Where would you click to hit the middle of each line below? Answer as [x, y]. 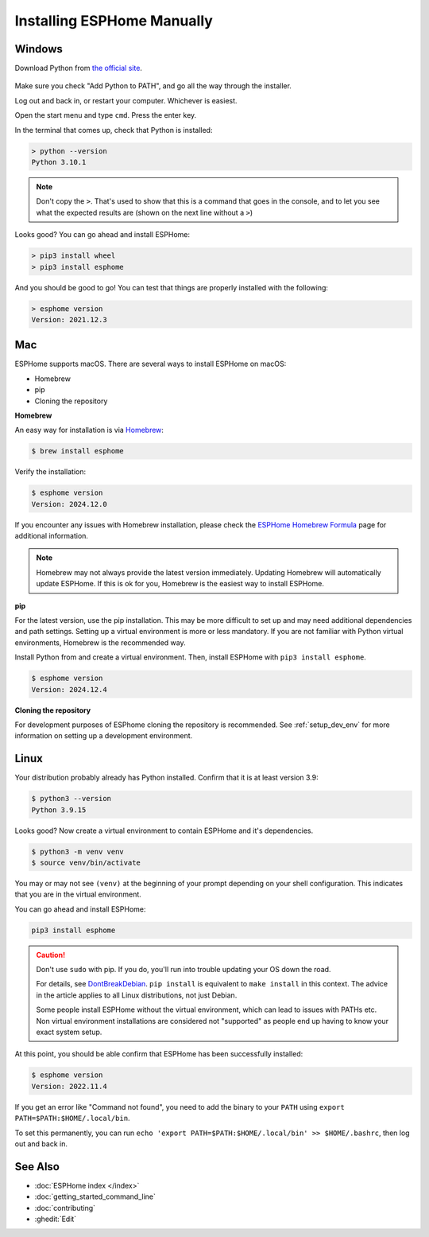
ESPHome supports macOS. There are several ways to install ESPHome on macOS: [151, 364]
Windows [39, 49]
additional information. [52, 536]
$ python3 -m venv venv [78, 852]
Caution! [51, 955]
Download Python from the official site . [79, 68]
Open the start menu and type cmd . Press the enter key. [106, 115]
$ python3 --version [71, 799]
